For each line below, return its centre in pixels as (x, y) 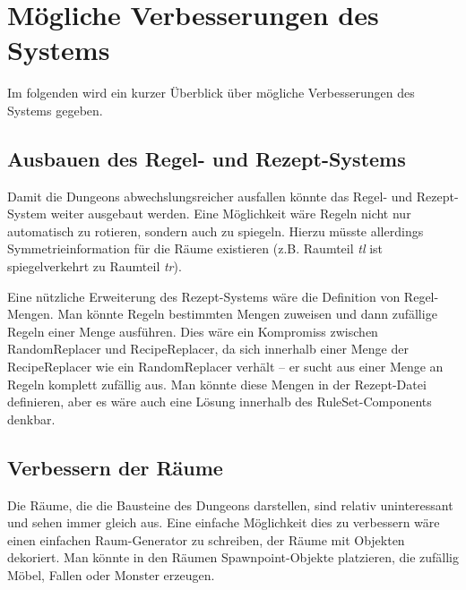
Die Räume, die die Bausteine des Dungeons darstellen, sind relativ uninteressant (230, 504)
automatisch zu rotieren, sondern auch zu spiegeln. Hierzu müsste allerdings (216, 231)
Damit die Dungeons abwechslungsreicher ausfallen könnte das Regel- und (210, 196)
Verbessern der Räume (115, 467)
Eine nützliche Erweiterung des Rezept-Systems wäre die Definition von (204, 296)
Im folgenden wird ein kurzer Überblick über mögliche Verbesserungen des (211, 93)
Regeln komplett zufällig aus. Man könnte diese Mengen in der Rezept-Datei (217, 384)
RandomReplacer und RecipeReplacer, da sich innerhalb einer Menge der (208, 349)
